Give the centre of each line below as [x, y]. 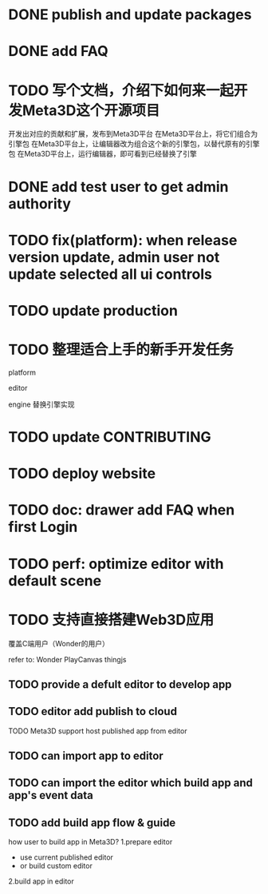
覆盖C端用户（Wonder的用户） [59, 643]
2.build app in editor [41, 881]
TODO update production [93, 310]
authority [40, 203]
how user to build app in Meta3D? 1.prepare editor [91, 842]
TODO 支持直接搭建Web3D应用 [111, 620]
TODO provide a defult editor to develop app [120, 684]
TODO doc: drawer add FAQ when [122, 510]
